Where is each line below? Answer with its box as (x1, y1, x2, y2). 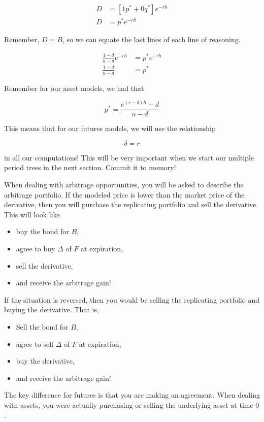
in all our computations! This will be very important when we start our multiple (4, 152, 254, 163)
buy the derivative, (16, 355, 75, 366)
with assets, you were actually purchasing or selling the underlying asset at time (4, 399, 253, 410)
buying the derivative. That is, (4, 304, 99, 315)
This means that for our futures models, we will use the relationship (4, 123, 216, 134)
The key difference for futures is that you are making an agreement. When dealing (4, 389, 260, 400)
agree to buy (16, 243, 55, 254)
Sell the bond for (16, 321, 69, 332)
